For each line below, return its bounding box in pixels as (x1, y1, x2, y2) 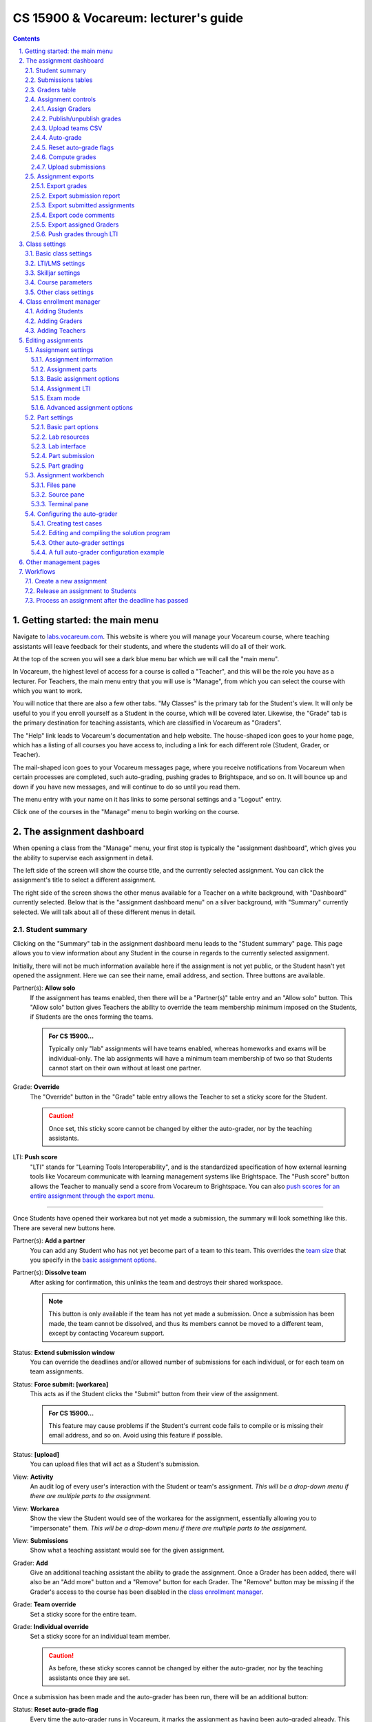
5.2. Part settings (25, 413, 74, 422)
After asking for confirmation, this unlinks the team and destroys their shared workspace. (30, 1278, 283, 1286)
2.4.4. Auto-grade (31, 134, 82, 142)
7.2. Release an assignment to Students (25, 586, 137, 595)
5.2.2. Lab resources (31, 433, 90, 441)
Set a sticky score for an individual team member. (30, 1632, 171, 1641)
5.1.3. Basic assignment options (31, 375, 120, 383)
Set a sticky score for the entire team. (30, 1610, 137, 1618)
